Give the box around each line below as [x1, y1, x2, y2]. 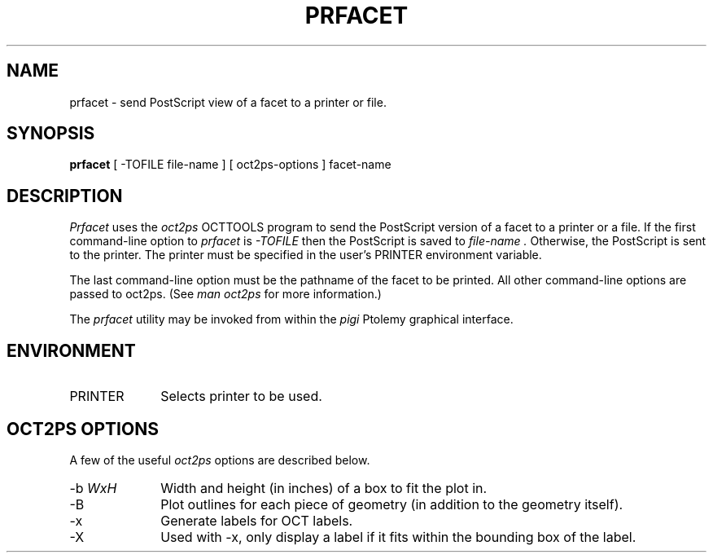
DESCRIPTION [7, 185, 123, 206]
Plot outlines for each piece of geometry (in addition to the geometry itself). [160, 495, 623, 513]
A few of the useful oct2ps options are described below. [69, 452, 370, 467]
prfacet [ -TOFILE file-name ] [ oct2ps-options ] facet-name [69, 157, 391, 172]
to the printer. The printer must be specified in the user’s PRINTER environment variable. [69, 248, 542, 262]
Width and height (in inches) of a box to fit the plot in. [160, 479, 488, 496]
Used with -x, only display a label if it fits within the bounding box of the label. [160, 528, 636, 545]
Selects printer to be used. [160, 388, 322, 405]
